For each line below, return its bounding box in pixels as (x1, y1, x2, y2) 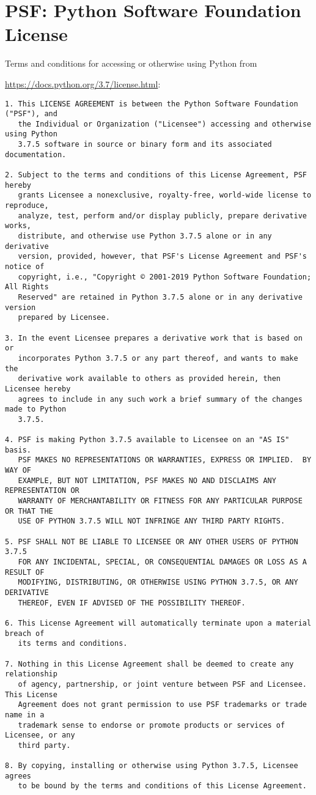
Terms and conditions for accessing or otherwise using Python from (5, 57, 257, 70)
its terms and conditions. (18, 639, 128, 648)
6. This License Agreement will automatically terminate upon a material (5, 618, 312, 627)
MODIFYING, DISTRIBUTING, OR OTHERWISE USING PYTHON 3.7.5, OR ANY (18, 578, 298, 587)
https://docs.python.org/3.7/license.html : (5, 77, 161, 90)
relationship (5, 670, 57, 679)
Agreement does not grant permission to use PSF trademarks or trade (18, 700, 307, 709)
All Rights (5, 283, 49, 292)
